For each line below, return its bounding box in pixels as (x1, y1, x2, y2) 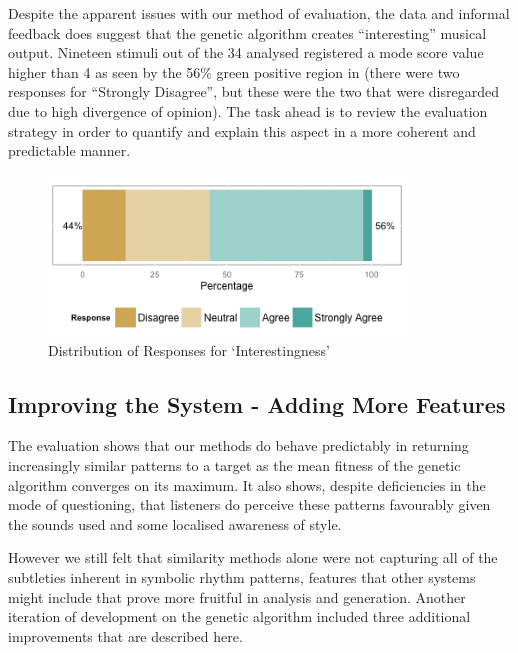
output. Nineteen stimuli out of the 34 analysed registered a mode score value (8, 42, 484, 63)
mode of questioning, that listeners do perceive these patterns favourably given (8, 494, 491, 515)
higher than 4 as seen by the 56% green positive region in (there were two (8, 61, 460, 82)
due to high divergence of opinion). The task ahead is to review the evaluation (8, 100, 488, 121)
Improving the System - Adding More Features (8, 388, 506, 419)
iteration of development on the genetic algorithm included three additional (8, 606, 471, 627)
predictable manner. (8, 140, 131, 161)
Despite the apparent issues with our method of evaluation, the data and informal (8, 3, 510, 23)
